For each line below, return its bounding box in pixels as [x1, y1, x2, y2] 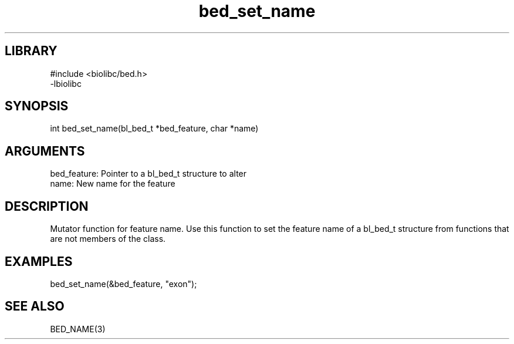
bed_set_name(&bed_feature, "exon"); [50, 278, 197, 289]
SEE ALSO [5, 299, 65, 314]
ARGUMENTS [5, 143, 85, 158]
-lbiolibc [50, 78, 82, 89]
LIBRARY [5, 43, 58, 59]
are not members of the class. [50, 234, 166, 244]
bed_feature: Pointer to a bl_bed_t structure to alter [50, 168, 247, 179]
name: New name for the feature [50, 178, 175, 189]
